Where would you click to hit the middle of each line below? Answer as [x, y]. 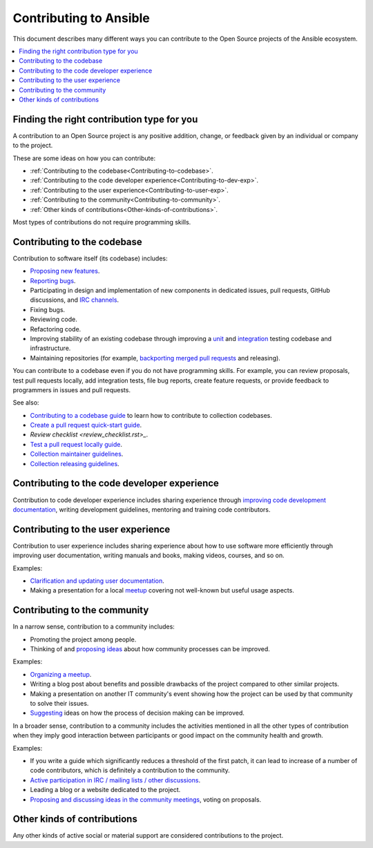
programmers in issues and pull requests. [72, 389]
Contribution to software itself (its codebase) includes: [90, 258]
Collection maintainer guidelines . [77, 454]
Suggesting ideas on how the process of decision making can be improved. [137, 713]
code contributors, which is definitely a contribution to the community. [130, 771]
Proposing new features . [65, 271]
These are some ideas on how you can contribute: [84, 158]
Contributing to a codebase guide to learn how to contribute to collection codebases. [151, 415]
